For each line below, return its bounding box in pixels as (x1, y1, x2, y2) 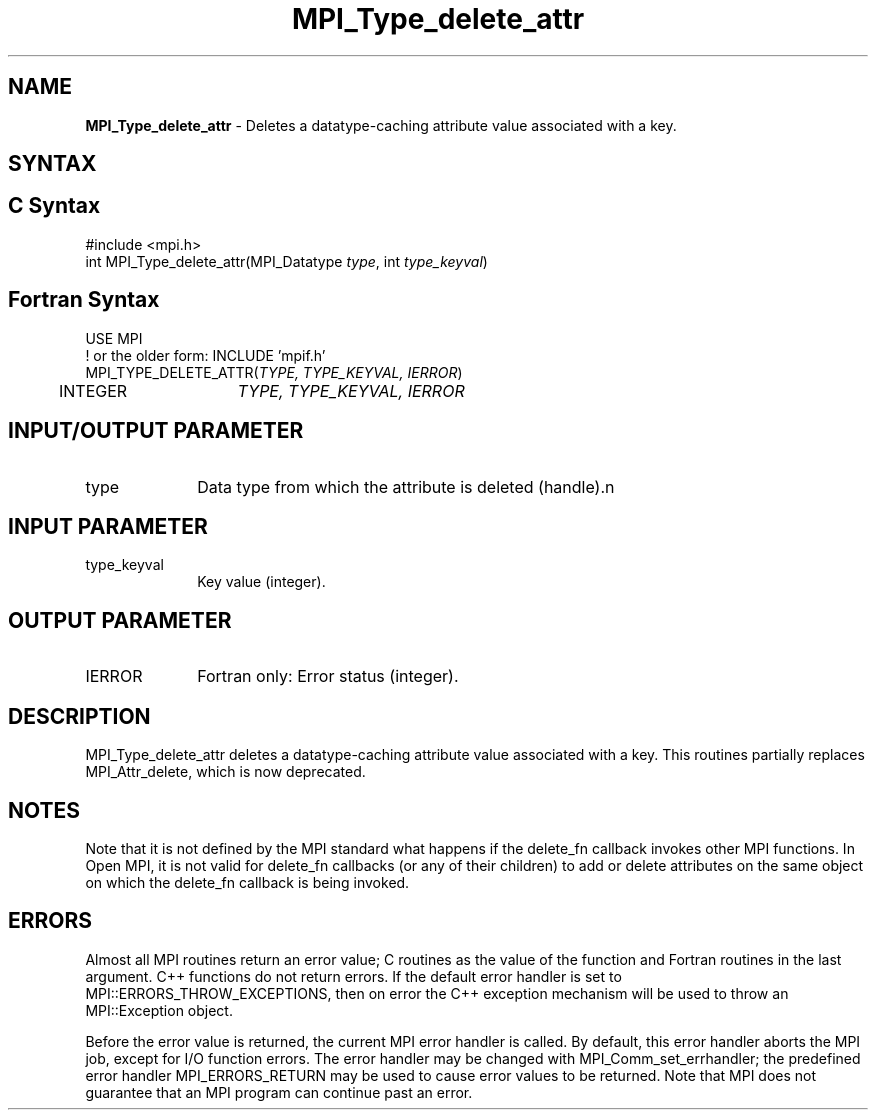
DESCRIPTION (8, 703, 151, 729)
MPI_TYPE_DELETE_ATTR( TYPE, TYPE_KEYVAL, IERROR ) (85, 363, 463, 381)
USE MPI (85, 329, 143, 347)
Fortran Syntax (8, 287, 160, 313)
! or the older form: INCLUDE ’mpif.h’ (85, 346, 326, 364)
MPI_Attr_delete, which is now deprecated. (85, 763, 366, 781)
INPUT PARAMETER (8, 513, 208, 539)
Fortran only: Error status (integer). (197, 666, 459, 687)
